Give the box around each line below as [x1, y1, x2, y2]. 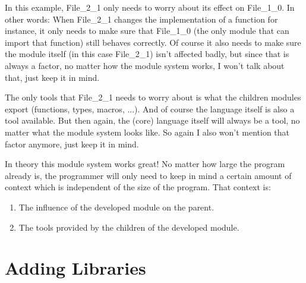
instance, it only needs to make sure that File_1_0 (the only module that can [5, 24, 289, 37]
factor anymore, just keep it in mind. [5, 137, 139, 150]
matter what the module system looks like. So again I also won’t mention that [5, 125, 290, 138]
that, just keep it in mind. [5, 71, 100, 83]
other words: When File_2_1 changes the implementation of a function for [5, 12, 278, 25]
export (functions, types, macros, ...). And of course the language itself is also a [5, 102, 295, 115]
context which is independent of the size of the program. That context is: [5, 181, 271, 193]
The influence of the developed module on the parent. [18, 200, 214, 213]
